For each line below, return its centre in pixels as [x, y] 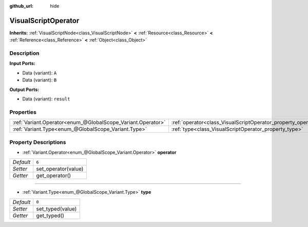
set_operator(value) [60, 169]
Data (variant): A [40, 73]
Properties [23, 112]
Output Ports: [24, 89]
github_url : [21, 6]
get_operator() [54, 176]
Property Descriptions [38, 142]
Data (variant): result [46, 99]
